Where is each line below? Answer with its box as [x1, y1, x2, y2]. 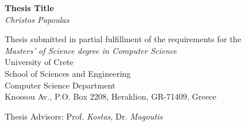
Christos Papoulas [5, 13, 69, 25]
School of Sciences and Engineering [5, 67, 131, 79]
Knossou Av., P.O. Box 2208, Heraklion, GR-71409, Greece [5, 90, 217, 103]
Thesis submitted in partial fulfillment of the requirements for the [5, 33, 241, 45]
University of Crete [5, 56, 73, 68]
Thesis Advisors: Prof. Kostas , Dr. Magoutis [5, 110, 163, 122]
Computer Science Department [5, 79, 116, 91]
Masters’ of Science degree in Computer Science [5, 44, 177, 56]
